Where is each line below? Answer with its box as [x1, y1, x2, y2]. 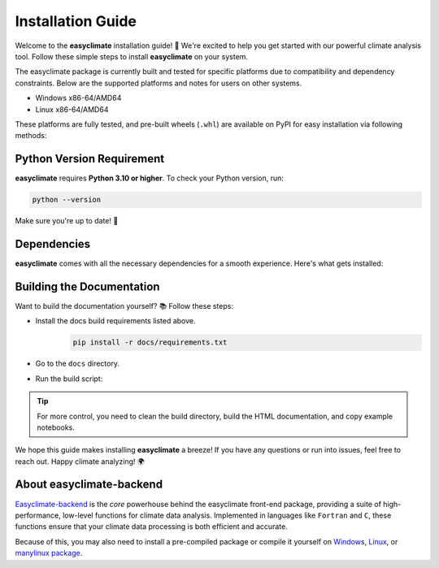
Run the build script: [35, 374, 103, 384]
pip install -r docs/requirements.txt [72, 338, 228, 347]
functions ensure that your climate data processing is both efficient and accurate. [15, 522, 288, 531]
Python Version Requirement [15, 152, 165, 166]
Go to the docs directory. [35, 358, 120, 369]
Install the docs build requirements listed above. [35, 316, 196, 326]
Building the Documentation [15, 280, 160, 293]
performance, [15, 510, 61, 520]
